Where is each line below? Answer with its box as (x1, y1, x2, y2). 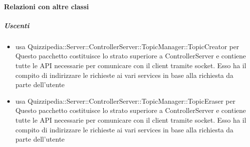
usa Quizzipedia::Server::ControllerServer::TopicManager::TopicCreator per (15, 41, 239, 51)
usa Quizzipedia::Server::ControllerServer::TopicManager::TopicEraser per (15, 95, 235, 106)
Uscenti (4, 20, 29, 30)
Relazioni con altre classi (4, 1, 89, 11)
